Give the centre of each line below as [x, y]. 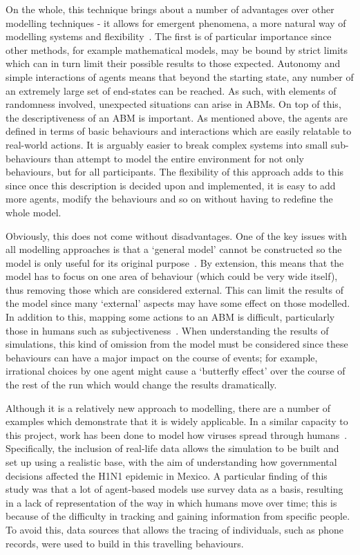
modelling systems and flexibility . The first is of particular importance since [169, 36]
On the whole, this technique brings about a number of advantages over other [170, 9]
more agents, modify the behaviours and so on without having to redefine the [169, 199]
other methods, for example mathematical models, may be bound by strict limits [177, 49]
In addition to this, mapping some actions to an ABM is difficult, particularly [170, 317]
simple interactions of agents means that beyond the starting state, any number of [180, 76]
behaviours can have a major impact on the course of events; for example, [162, 357]
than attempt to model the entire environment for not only [179, 158]
